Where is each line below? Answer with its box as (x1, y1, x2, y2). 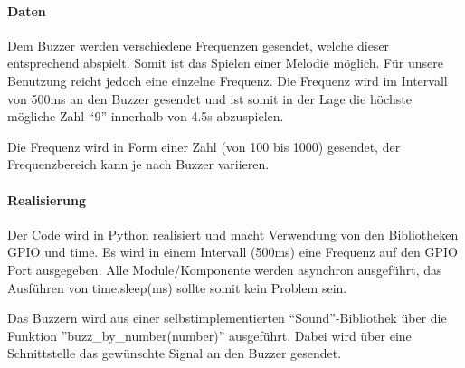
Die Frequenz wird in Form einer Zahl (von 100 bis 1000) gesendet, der (7, 137, 401, 156)
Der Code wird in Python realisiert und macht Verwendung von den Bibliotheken (7, 224, 459, 243)
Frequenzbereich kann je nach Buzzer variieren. (7, 155, 270, 174)
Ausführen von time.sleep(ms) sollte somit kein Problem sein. (7, 278, 347, 297)
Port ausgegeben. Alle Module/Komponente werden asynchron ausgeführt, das (7, 259, 442, 278)
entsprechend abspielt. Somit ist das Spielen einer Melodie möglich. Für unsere (7, 53, 443, 72)
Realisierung (7, 190, 86, 209)
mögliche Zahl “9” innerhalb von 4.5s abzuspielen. (7, 107, 284, 126)
